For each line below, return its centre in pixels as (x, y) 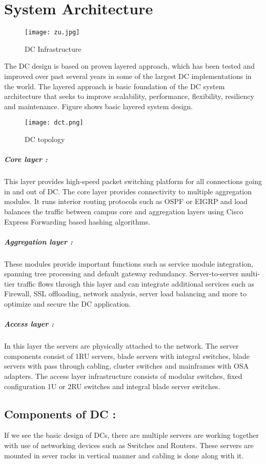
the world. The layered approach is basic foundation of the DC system (115, 86)
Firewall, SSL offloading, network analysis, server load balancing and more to (125, 294)
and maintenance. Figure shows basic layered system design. (99, 106)
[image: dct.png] (54, 123)
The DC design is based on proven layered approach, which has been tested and (130, 66)
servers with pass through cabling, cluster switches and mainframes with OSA (127, 366)
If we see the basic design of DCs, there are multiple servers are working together (132, 435)
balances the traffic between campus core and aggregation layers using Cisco (124, 211)
